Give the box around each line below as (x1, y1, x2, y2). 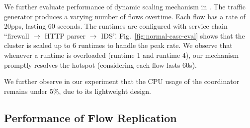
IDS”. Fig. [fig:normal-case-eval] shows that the (101, 30, 245, 41)
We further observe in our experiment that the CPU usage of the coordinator (4, 76, 240, 86)
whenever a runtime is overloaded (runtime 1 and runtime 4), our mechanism (4, 49, 239, 60)
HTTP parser (44, 30, 86, 41)
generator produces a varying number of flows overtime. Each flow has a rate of (4, 11, 246, 21)
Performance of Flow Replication (4, 110, 177, 125)
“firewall (4, 30, 29, 41)
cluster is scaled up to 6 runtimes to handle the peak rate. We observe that (4, 40, 233, 50)
